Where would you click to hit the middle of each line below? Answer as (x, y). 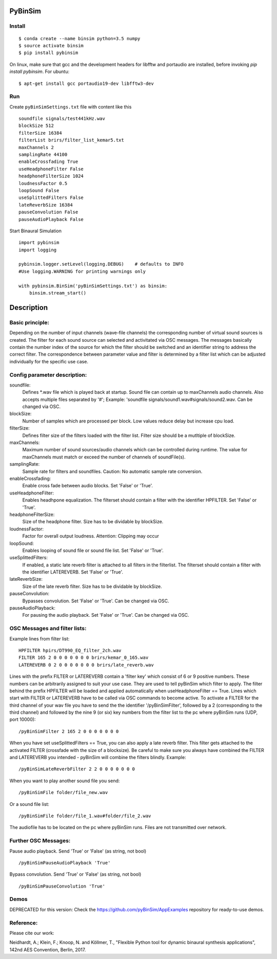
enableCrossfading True (48, 162)
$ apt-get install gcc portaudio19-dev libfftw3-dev (86, 83)
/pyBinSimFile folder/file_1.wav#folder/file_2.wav (85, 816)
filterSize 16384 (40, 133)
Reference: (24, 923)
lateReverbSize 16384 (46, 205)
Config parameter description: (48, 375)
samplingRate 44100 (43, 155)
